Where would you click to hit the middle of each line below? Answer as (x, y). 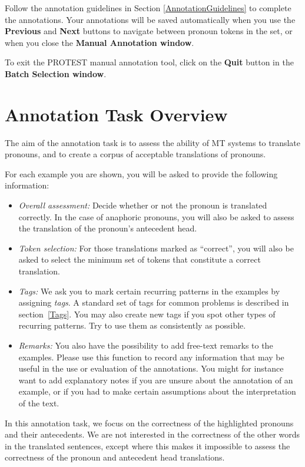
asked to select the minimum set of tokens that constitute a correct (140, 259)
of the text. (39, 403)
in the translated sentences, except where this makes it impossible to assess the (147, 446)
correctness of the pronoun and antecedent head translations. (115, 457)
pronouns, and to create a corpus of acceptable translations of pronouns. (135, 154)
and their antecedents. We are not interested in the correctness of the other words (152, 434)
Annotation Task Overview (116, 114)
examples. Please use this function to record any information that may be (151, 357)
